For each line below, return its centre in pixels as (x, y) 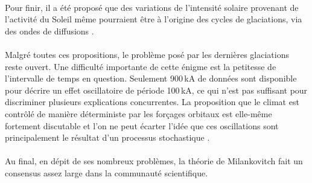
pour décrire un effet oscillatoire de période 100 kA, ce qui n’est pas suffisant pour (156, 90)
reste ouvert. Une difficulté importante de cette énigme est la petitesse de (141, 66)
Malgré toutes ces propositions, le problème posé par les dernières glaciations (147, 54)
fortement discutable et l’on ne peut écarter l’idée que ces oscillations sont (142, 125)
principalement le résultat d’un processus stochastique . (107, 137)
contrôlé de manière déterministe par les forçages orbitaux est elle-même (138, 113)
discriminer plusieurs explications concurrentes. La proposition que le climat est (152, 102)
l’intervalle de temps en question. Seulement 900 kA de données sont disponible (151, 78)
